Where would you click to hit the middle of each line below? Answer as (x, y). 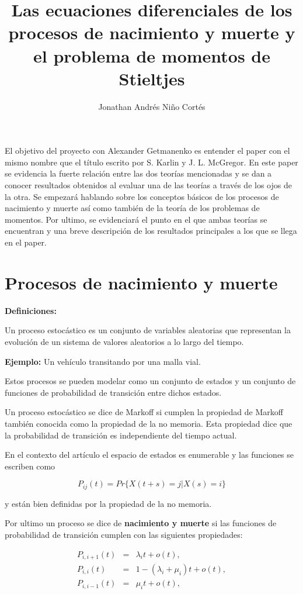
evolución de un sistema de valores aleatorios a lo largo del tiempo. (124, 341)
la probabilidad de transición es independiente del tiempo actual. (121, 435)
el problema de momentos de (152, 55)
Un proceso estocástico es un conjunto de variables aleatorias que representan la (148, 330)
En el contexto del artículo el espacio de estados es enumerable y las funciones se (149, 455)
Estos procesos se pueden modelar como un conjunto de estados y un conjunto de (150, 381)
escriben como (30, 466)
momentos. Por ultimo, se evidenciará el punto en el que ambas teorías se (136, 219)
